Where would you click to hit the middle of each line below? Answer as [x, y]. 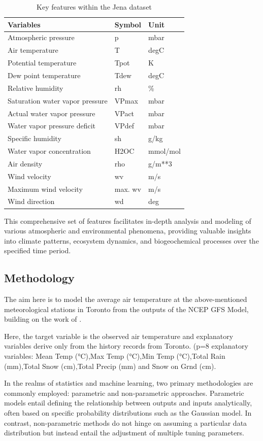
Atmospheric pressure [41, 37]
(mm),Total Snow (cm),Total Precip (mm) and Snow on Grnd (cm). [110, 366]
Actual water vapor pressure [52, 113]
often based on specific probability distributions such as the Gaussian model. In [128, 413]
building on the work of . [43, 319]
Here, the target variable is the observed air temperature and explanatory [119, 336]
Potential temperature [42, 63]
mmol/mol [165, 151]
